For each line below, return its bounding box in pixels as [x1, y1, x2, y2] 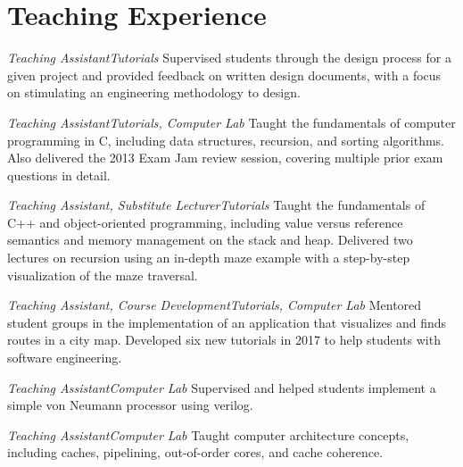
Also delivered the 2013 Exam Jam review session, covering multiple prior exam [7, 148, 443, 167]
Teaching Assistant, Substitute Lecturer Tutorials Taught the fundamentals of [7, 196, 426, 214]
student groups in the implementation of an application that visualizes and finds [7, 313, 447, 331]
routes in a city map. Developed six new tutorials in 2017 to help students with [7, 330, 441, 349]
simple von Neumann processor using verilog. [7, 396, 253, 414]
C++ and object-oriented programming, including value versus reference [7, 213, 403, 231]
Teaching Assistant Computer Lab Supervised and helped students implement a [7, 378, 436, 396]
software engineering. [7, 348, 122, 367]
